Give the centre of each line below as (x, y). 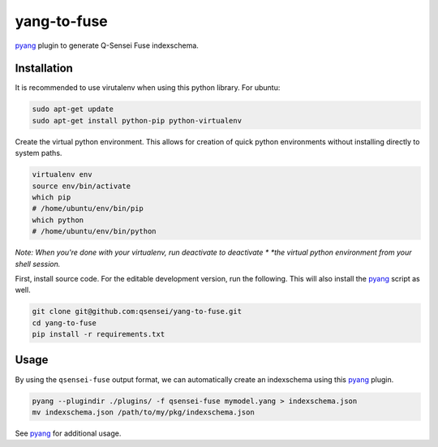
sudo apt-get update (73, 109)
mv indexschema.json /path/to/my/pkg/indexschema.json (143, 412)
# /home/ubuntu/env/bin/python (94, 232)
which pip (52, 197)
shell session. (38, 264)
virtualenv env (62, 175)
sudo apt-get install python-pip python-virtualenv (137, 120)
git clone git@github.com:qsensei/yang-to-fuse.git (137, 312)
